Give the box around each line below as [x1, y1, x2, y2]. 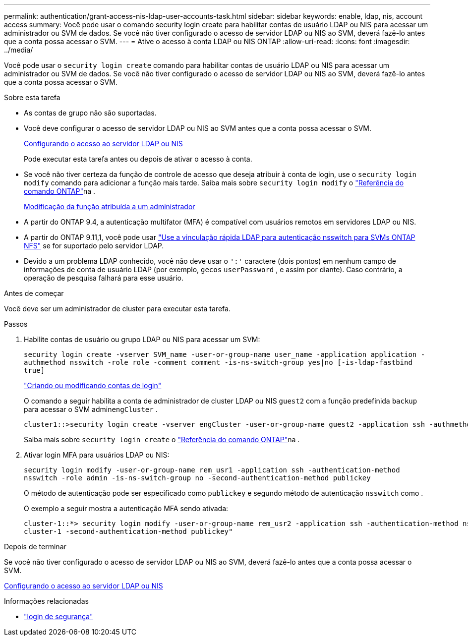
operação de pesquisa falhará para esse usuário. [24, 274, 183, 282]
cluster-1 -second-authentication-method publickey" [24, 527, 233, 535]
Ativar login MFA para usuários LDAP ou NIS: [24, 451, 170, 459]
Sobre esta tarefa [4, 93, 60, 102]
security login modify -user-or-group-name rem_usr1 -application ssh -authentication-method [24, 466, 400, 474]
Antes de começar [4, 289, 64, 297]
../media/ [4, 46, 33, 54]
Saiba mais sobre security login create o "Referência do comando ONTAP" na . [24, 435, 300, 444]
